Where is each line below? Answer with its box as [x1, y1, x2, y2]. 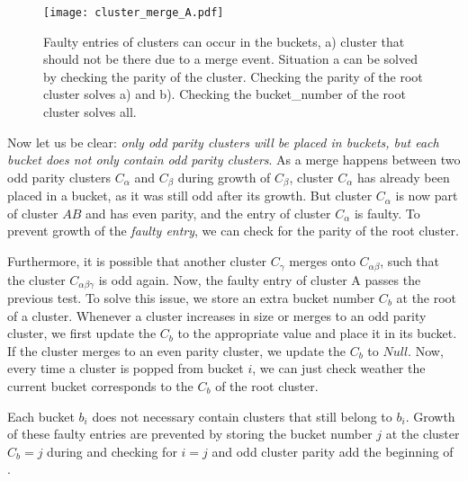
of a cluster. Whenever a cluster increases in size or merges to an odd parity [7, 306, 427, 325]
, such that [380, 252, 440, 271]
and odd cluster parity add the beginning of [211, 441, 454, 460]
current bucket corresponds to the [7, 376, 193, 395]
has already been [356, 167, 450, 186]
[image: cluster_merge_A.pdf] [43, 6, 224, 19]
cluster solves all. [43, 102, 137, 121]
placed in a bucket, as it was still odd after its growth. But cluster [7, 186, 373, 205]
